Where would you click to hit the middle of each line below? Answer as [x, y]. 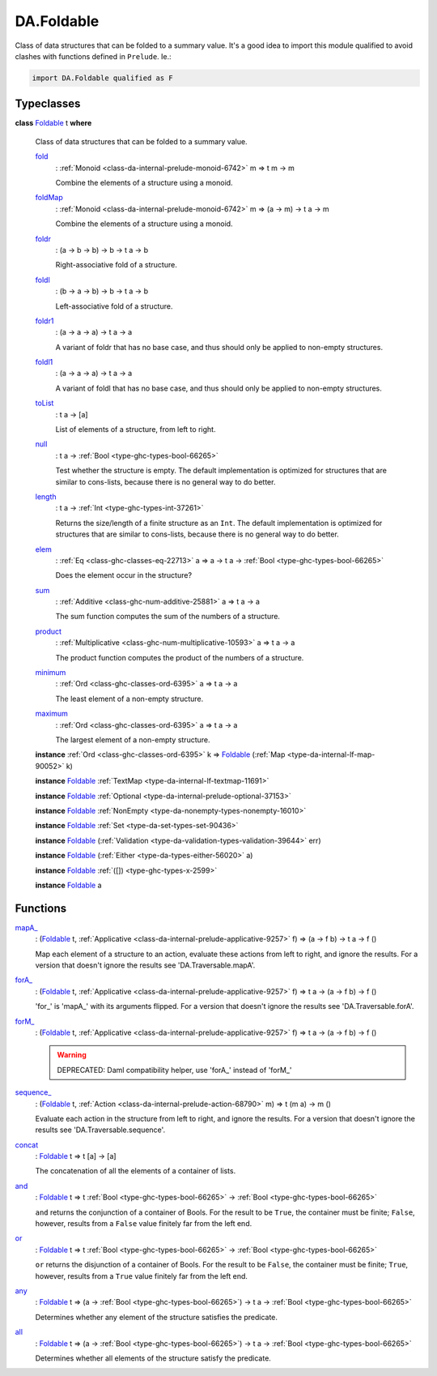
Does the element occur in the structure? [124, 575]
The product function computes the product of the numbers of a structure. [180, 657]
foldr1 [45, 321]
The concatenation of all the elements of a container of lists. [136, 1171]
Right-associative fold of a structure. [116, 265]
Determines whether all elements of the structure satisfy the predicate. [153, 1358]
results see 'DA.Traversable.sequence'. [100, 1130]
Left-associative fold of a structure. [114, 306]
